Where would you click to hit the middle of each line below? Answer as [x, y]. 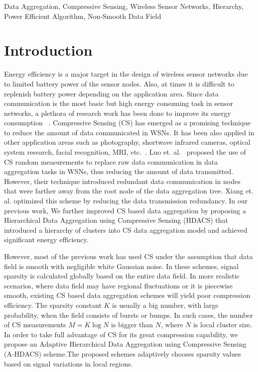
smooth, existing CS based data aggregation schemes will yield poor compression [127, 295]
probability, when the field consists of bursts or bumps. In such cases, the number [129, 315]
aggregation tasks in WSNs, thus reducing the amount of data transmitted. [119, 171]
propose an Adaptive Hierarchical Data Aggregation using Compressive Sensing [125, 344]
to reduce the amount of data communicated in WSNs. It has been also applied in [129, 132]
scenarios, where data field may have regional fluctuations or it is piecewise [119, 285]
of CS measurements [35, 325]
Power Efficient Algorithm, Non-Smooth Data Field [83, 16]
